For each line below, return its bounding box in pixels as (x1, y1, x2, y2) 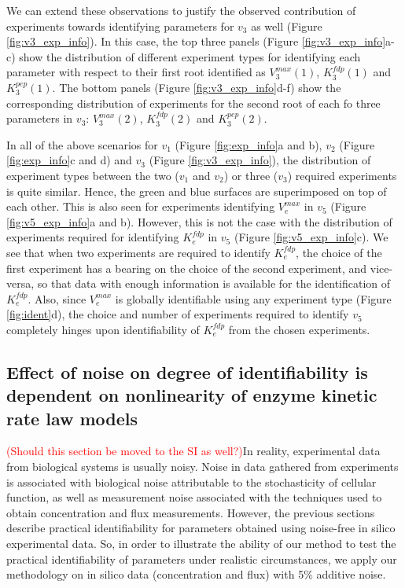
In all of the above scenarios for (6, 136, 158, 153)
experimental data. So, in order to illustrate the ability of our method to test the (6, 535, 396, 552)
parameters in (6, 110, 73, 127)
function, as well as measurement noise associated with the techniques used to (6, 489, 382, 505)
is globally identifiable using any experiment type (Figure (115, 290, 392, 307)
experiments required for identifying (6, 229, 179, 245)
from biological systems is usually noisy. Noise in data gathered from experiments (6, 458, 399, 475)
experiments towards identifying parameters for (6, 17, 234, 34)
